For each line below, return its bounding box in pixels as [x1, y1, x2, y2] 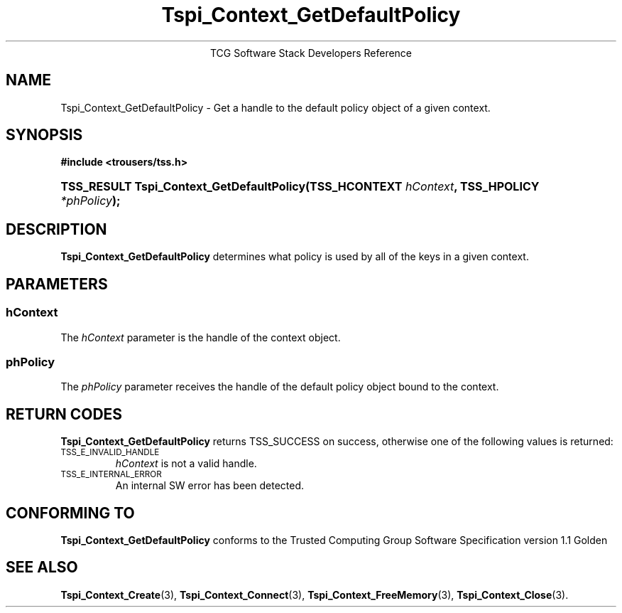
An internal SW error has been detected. [115, 479, 305, 492]
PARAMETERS [6, 274, 108, 293]
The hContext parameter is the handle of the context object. [60, 331, 341, 343]
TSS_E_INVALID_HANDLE [60, 447, 160, 458]
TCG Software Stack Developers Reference [209, 46, 413, 59]
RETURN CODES [6, 405, 123, 423]
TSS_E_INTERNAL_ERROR [60, 469, 162, 480]
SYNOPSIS [6, 126, 83, 144]
